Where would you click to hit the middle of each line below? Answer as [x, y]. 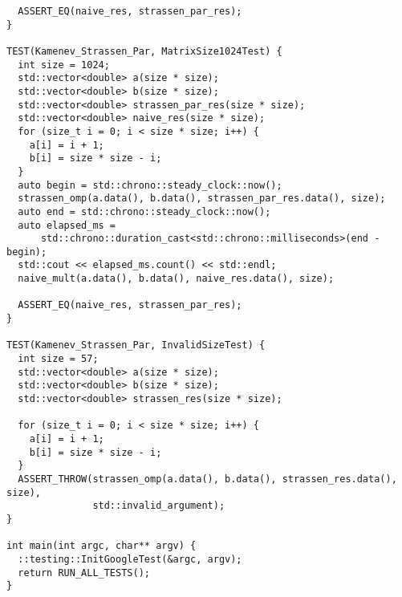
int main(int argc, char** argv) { [102, 546]
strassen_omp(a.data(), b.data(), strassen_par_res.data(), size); [202, 199]
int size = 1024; [64, 65]
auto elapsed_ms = [67, 225]
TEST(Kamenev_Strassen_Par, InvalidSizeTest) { [136, 345]
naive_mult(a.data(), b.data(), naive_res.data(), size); [176, 279]
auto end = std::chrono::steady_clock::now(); [144, 211]
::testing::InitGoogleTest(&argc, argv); [130, 559]
